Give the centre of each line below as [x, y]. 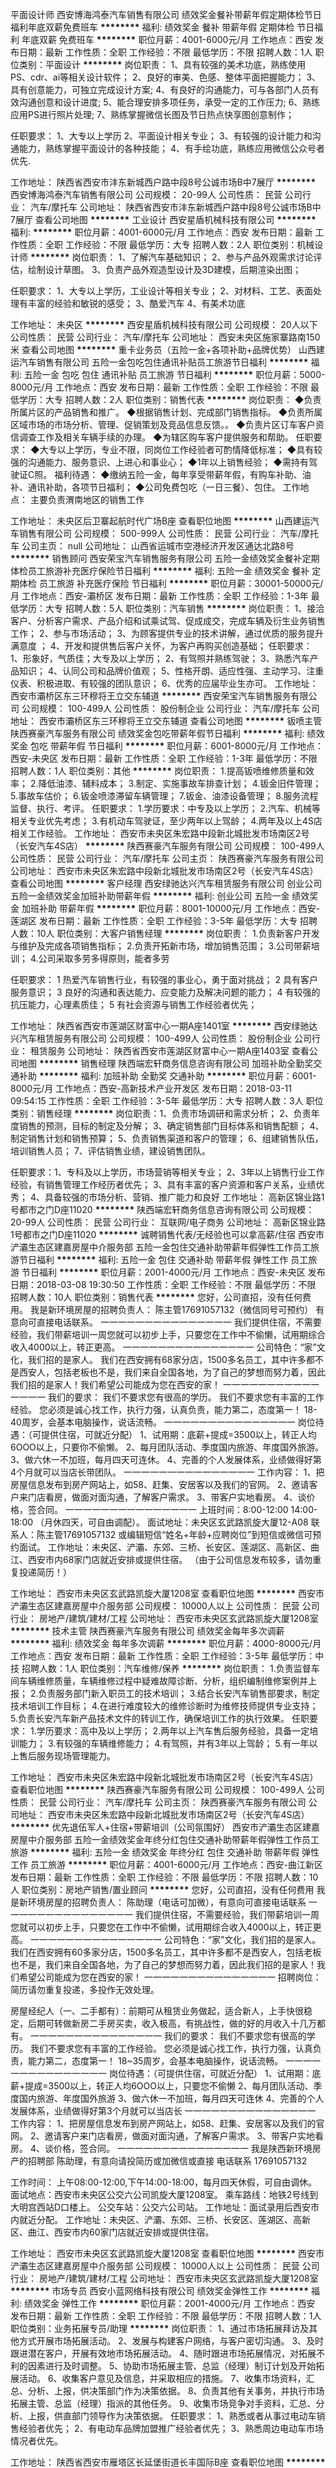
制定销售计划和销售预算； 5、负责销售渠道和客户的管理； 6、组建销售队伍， [167, 1138]
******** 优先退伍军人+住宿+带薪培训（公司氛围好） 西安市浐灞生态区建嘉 [165, 1827]
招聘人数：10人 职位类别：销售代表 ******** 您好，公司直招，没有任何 [156, 1297]
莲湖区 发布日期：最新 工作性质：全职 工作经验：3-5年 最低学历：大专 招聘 [164, 921]
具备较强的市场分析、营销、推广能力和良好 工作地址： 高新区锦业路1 [184, 1197]
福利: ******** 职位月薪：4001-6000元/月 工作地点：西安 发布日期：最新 [161, 232]
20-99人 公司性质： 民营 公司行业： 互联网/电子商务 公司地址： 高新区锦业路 [168, 1222]
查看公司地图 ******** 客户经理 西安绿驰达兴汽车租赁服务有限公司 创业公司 [166, 883]
